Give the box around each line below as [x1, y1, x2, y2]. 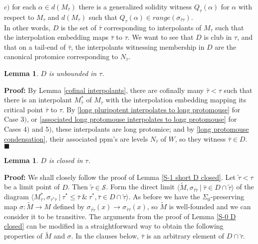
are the [215, 41, 236, 52]
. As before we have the [128, 191, 200, 202]
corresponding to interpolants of [104, 22, 202, 32]
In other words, [4, 22, 51, 32]
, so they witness [175, 133, 226, 144]
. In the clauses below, [71, 231, 139, 241]
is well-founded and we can [169, 201, 251, 212]
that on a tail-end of [4, 41, 66, 52]
